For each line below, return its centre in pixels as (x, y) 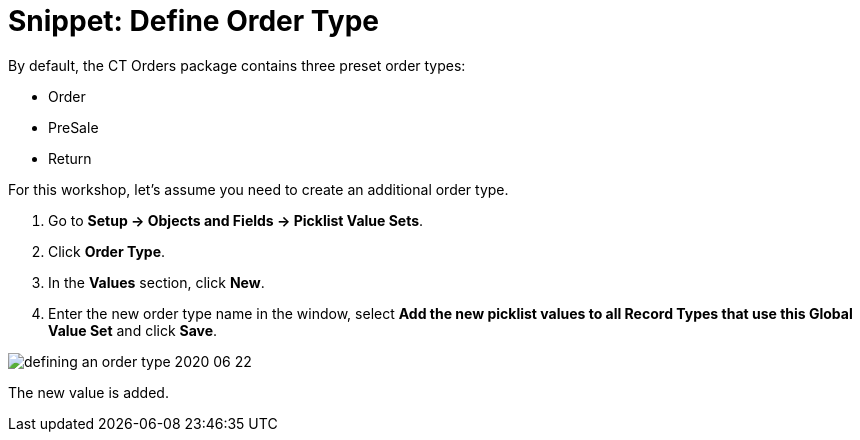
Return (70, 158)
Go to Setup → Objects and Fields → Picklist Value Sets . (236, 220)
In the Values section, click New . (156, 282)
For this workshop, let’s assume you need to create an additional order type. (258, 189)
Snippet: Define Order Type (193, 21)
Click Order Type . (107, 251)
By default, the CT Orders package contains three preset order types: (237, 65)
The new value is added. (88, 392)
